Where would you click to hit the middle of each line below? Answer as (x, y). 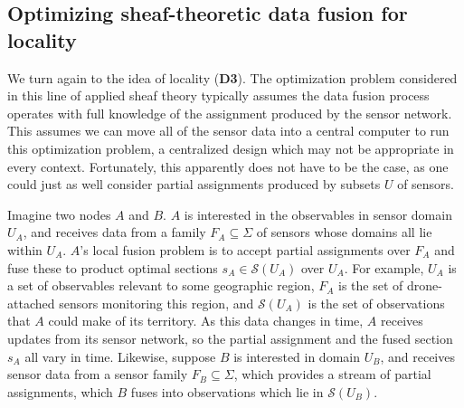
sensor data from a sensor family (98, 374)
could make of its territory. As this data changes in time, (206, 321)
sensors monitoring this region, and (156, 303)
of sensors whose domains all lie (344, 232)
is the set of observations (376, 303)
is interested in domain (297, 356)
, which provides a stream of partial (332, 374)
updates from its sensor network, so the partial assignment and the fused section (230, 338)
